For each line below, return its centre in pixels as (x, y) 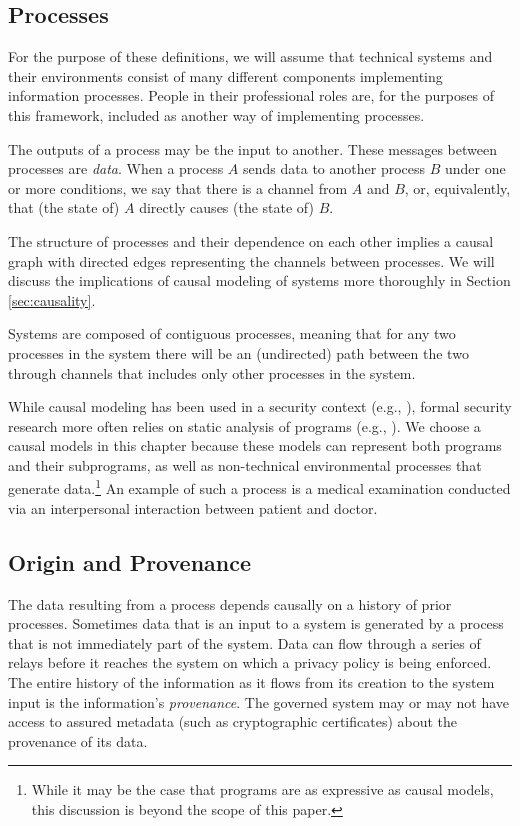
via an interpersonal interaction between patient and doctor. (193, 507)
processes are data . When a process (116, 168)
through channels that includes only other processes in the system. (212, 372)
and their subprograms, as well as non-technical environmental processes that (245, 464)
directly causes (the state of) (226, 207)
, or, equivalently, (457, 187)
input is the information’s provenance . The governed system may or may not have (259, 701)
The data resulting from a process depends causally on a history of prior (230, 603)
